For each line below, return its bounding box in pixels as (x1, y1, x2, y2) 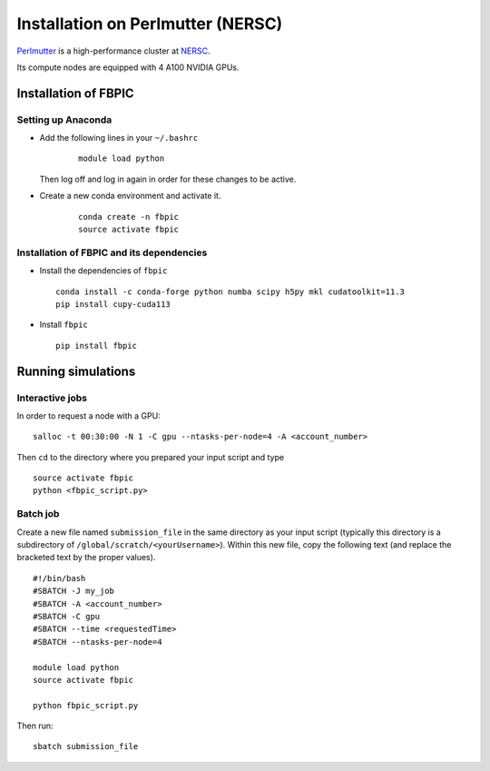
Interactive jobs (16, 391, 88, 404)
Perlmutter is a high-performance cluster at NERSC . (16, 45, 211, 56)
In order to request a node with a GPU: (16, 410, 161, 421)
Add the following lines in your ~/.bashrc (39, 133, 199, 143)
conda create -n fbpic (78, 212, 180, 222)
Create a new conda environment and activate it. (39, 191, 221, 202)
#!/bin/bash (33, 573, 86, 583)
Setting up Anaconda (16, 114, 113, 126)
